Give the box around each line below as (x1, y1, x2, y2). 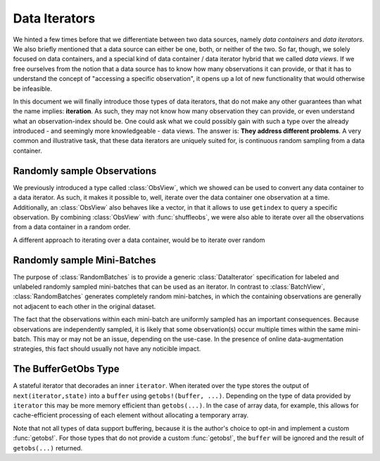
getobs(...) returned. (13, 443, 83, 452)
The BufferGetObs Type (13, 363, 120, 375)
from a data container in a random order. (13, 222, 131, 232)
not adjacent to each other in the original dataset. (13, 302, 156, 310)
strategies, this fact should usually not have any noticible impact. (13, 345, 201, 353)
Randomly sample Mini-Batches (13, 254, 156, 266)
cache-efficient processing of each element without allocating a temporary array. (13, 411, 249, 419)
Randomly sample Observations (13, 165, 157, 177)
